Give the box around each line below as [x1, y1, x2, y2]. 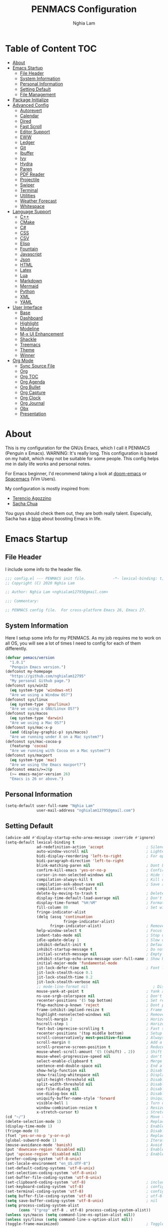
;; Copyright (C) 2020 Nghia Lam [5, 580, 75, 585]
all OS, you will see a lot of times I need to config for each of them [5, 640, 141, 646]
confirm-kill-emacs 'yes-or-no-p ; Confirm [36, 867, 166, 872]
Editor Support [19, 129, 50, 135]
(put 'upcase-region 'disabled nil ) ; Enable [5, 1152, 164, 1157]
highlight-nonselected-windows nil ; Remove [36, 1012, 164, 1017]
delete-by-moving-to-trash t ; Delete [36, 891, 164, 896]
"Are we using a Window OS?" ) [9, 692, 72, 697]
